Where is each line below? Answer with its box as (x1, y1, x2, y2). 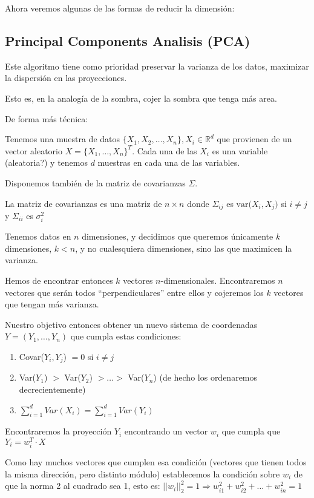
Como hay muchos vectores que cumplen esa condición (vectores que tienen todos (5, 456, 307, 468)
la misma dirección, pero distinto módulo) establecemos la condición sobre (5, 467, 280, 480)
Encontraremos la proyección (5, 425, 112, 437)
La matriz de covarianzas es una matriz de (5, 197, 162, 209)
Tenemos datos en (5, 230, 71, 243)
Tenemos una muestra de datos (5, 133, 120, 145)
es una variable (212, 144, 268, 157)
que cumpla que (221, 425, 281, 437)
